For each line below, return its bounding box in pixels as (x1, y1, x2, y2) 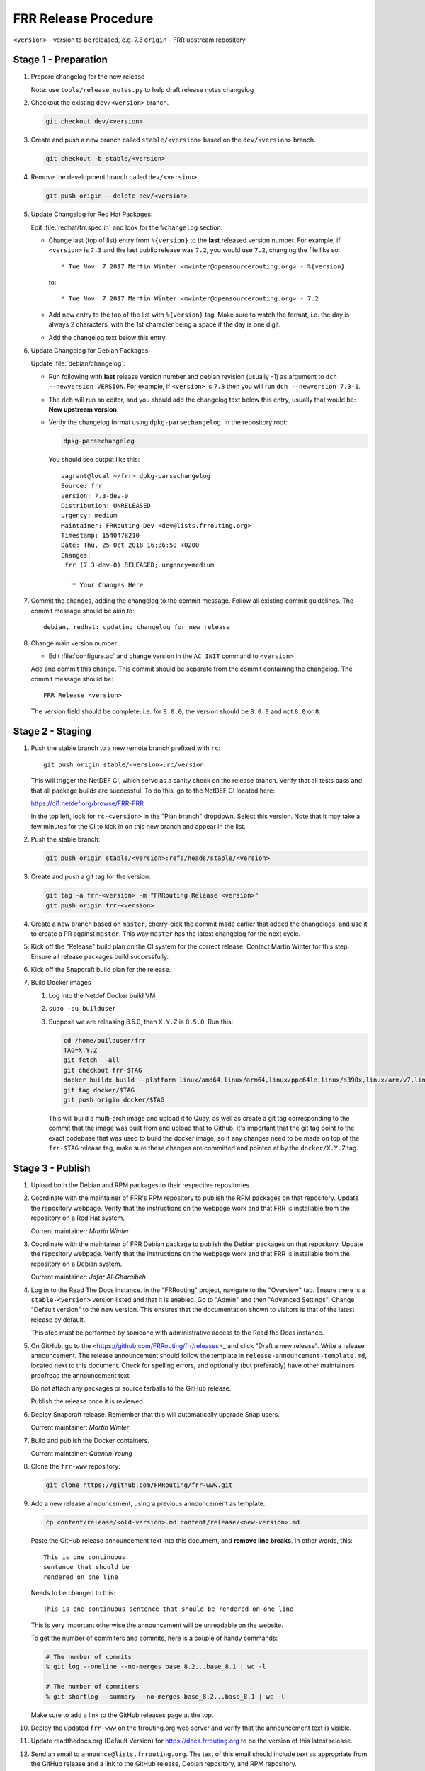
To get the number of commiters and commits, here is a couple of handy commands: (30, 1634, 278, 1643)
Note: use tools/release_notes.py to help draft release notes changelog (30, 85, 254, 94)
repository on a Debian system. (30, 1260, 123, 1268)
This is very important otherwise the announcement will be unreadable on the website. (30, 1621, 283, 1629)
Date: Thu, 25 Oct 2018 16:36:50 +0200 (61, 541, 200, 549)
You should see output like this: (48, 456, 140, 464)
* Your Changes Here (72, 581, 144, 589)
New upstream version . (48, 405, 119, 414)
